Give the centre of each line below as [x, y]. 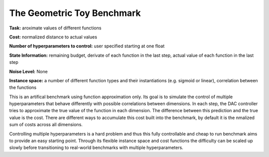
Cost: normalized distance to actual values [53, 37]
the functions [23, 88]
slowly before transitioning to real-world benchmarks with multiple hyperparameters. [96, 148]
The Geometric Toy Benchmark [75, 13]
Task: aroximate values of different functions [55, 28]
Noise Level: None [28, 71]
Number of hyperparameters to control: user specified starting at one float [87, 46]
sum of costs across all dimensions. [46, 125]
